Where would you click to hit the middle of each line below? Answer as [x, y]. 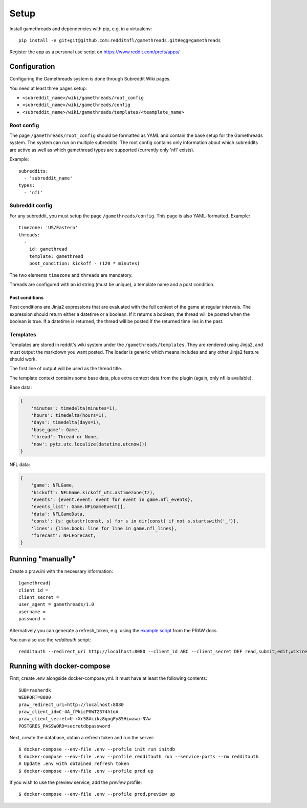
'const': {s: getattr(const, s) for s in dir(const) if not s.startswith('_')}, [135, 521]
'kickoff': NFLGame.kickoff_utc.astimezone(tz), [93, 492]
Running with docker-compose [60, 666]
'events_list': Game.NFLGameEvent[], [78, 507]
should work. [23, 359]
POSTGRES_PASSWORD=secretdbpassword [64, 726]
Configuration [32, 67]
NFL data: [20, 464]
